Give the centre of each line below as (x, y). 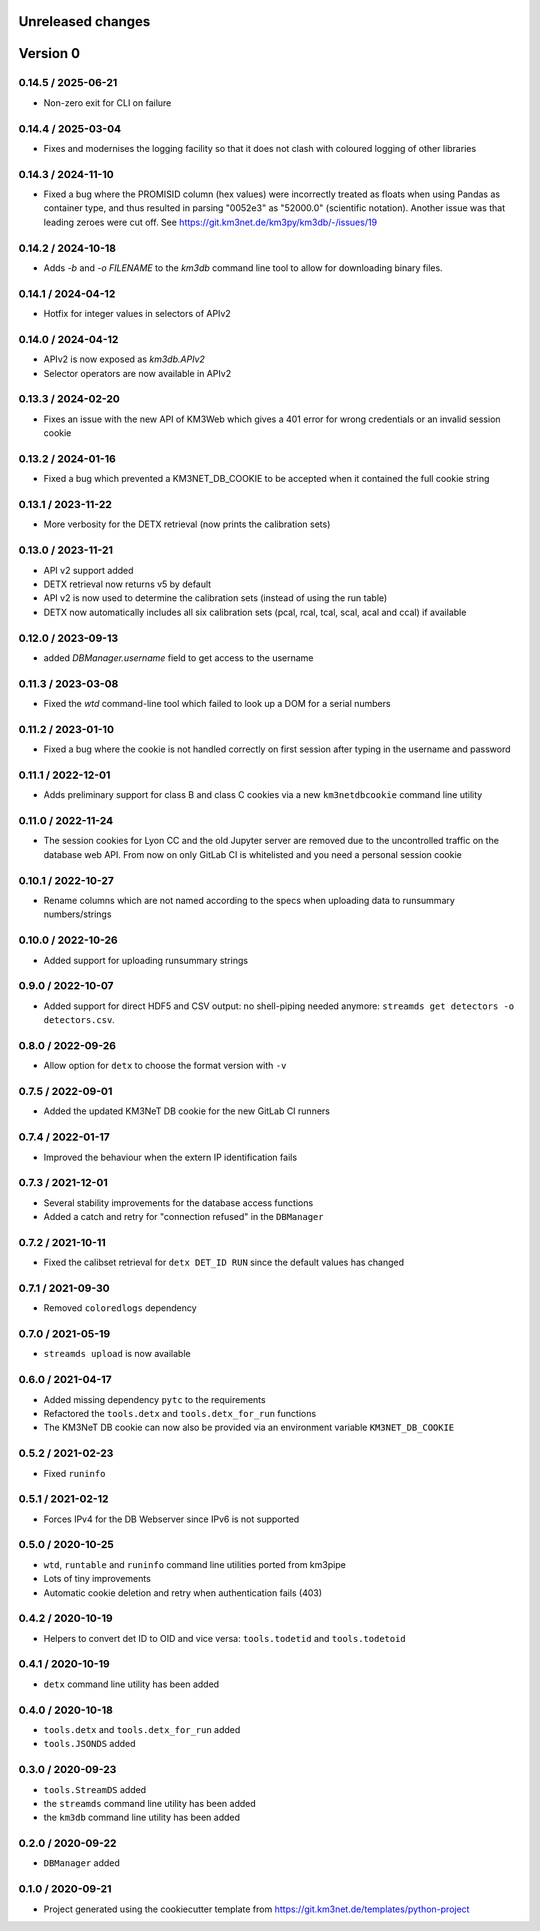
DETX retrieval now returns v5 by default (127, 584)
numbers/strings (77, 914)
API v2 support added (88, 570)
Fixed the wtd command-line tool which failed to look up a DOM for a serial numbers (217, 704)
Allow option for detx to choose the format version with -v (165, 1066)
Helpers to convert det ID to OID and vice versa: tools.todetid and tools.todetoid (225, 1638)
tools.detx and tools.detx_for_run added (142, 1729)
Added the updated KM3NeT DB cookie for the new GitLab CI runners (186, 1111)
